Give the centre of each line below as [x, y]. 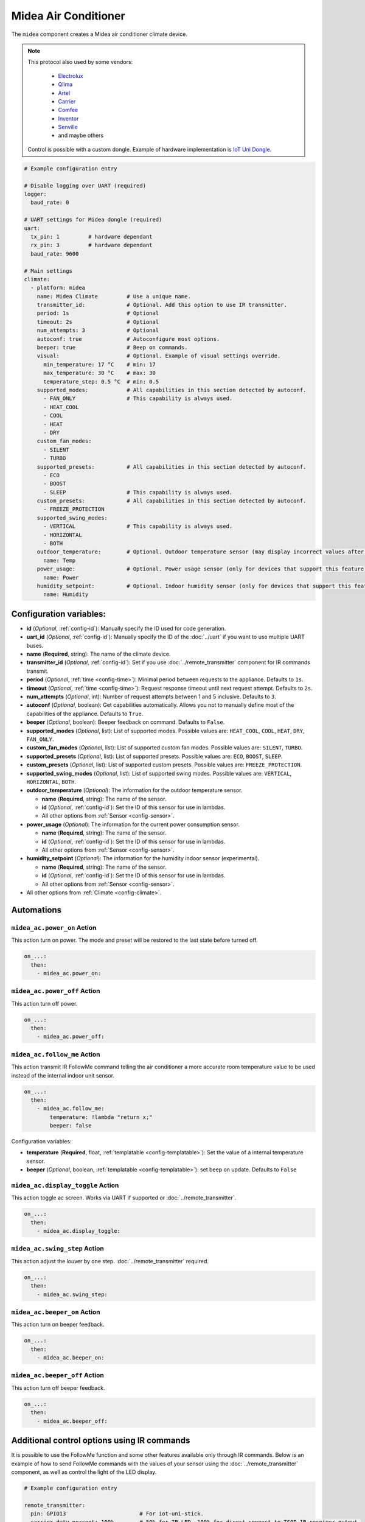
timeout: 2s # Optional [98, 322]
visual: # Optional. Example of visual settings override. [159, 356]
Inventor [68, 118]
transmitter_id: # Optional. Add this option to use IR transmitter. [162, 305]
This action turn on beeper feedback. [58, 1325]
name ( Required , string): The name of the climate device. [99, 654]
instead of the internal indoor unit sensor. [63, 1075]
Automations [36, 910]
